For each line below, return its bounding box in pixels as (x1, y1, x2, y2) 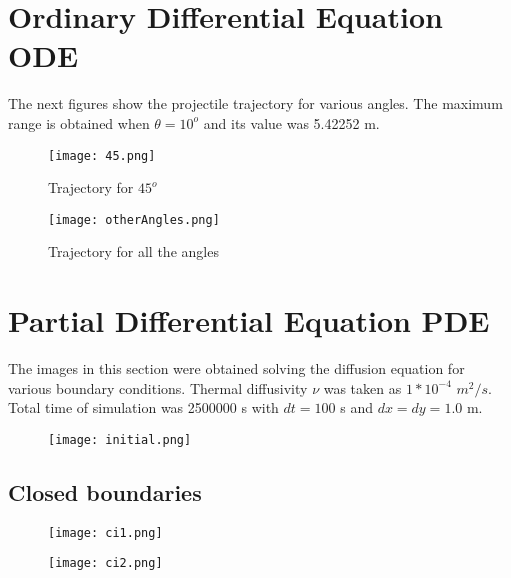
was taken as (323, 377, 402, 398)
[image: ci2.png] (48, 556, 163, 571)
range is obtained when (8, 112, 150, 133)
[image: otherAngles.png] (48, 212, 220, 227)
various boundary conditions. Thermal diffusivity (8, 377, 308, 398)
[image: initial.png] (48, 432, 192, 447)
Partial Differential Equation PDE (8, 300, 490, 341)
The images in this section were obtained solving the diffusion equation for (8, 358, 465, 379)
